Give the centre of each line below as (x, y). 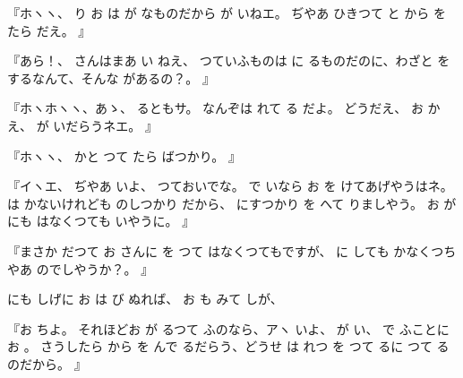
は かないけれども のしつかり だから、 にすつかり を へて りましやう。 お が (232, 203)
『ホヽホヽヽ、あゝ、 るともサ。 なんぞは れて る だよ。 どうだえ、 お (215, 108)
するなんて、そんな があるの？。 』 (111, 77)
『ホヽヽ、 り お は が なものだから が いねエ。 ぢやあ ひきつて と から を (227, 13)
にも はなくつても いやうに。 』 (101, 221)
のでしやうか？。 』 (95, 268)
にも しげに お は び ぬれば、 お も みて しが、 (145, 299)
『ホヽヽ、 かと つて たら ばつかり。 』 (124, 155)
